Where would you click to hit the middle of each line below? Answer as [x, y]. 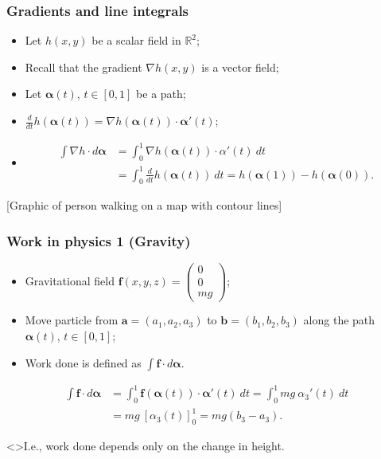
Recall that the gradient [84, 67]
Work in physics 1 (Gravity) [99, 241]
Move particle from [72, 320]
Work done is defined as [83, 362]
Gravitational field [70, 280]
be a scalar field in [136, 40]
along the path [339, 320]
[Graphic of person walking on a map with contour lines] [144, 205]
